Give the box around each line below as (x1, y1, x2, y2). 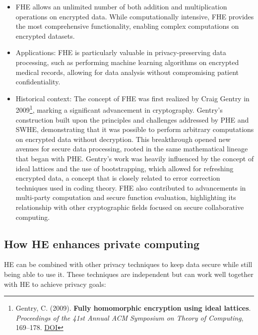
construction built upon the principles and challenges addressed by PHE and (15, 114, 249, 125)
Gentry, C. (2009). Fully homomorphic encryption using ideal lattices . (15, 303, 251, 313)
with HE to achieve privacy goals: (4, 278, 106, 289)
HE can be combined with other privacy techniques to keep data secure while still (4, 259, 253, 269)
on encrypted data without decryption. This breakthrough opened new (15, 134, 231, 144)
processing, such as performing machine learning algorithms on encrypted (15, 57, 239, 67)
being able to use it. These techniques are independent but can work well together (4, 268, 254, 279)
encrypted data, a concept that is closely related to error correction (15, 173, 220, 183)
